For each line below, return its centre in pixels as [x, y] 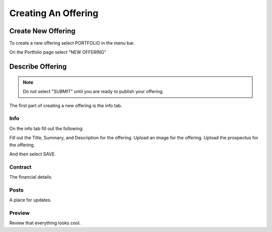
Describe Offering [38, 67]
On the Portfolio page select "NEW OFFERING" [58, 52]
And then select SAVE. [33, 154]
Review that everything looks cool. [45, 223]
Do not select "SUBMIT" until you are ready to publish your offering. [93, 92]
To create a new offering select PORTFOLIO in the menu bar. [72, 43]
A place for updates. [30, 200]
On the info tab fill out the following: [46, 128]
